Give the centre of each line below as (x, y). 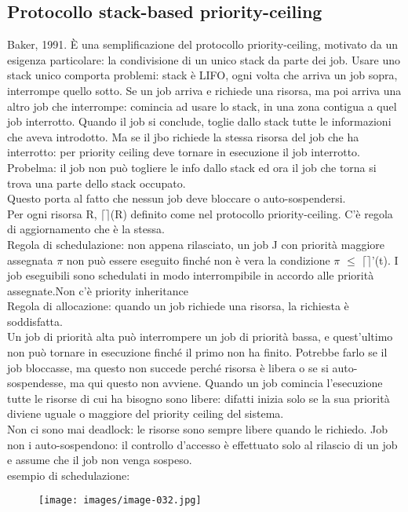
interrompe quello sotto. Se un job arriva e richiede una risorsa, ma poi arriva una (204, 90)
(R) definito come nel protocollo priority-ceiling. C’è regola (251, 213)
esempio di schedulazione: (69, 475)
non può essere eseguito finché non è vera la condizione (198, 260)
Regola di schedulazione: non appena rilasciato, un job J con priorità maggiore (196, 244)
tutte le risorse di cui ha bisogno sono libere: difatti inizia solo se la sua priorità (199, 398)
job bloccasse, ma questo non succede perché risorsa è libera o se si (168, 367)
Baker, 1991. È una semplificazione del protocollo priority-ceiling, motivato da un (203, 44)
